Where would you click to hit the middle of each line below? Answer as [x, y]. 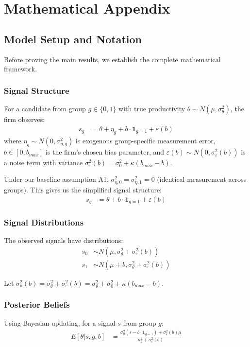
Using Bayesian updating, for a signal [60, 322]
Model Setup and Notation [73, 39]
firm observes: [25, 119]
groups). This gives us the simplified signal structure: [83, 189]
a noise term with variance [43, 163]
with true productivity [152, 108]
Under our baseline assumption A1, [56, 179]
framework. [21, 69]
